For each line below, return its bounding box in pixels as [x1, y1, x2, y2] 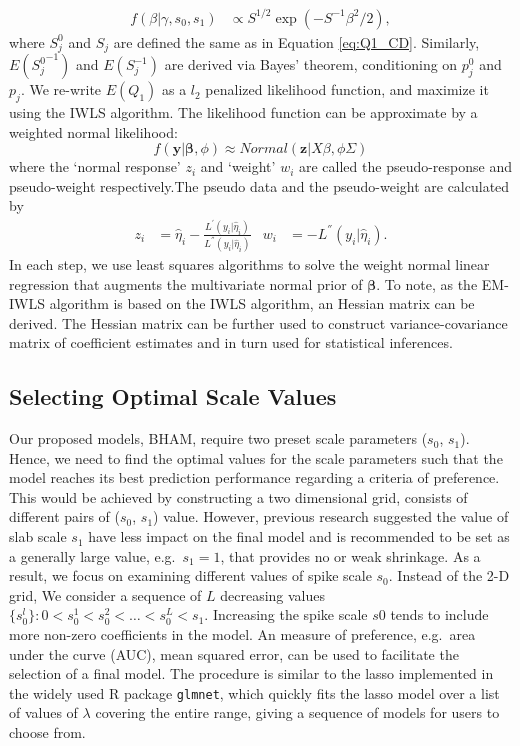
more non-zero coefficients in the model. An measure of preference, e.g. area [9, 624, 476, 645]
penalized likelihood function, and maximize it [205, 79, 489, 100]
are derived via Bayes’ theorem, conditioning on [164, 54, 458, 75]
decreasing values [220, 584, 325, 605]
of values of [9, 702, 78, 723]
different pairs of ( [9, 506, 120, 527]
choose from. [9, 722, 86, 743]
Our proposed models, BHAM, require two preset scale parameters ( [9, 428, 428, 449]
